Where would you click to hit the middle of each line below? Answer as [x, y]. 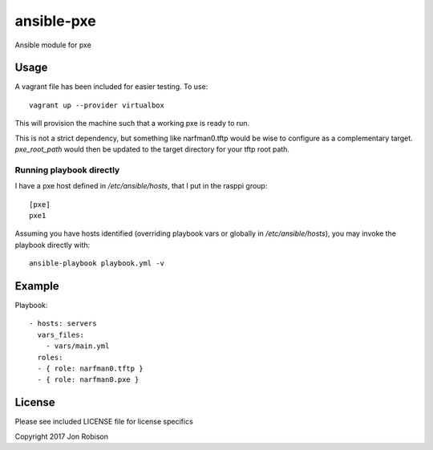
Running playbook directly [67, 170]
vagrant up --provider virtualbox [97, 105]
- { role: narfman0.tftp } [90, 368]
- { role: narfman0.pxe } [88, 380]
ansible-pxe [55, 21]
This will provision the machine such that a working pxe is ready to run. [132, 124]
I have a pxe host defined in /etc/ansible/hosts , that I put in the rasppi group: [141, 186]
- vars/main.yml [77, 346]
